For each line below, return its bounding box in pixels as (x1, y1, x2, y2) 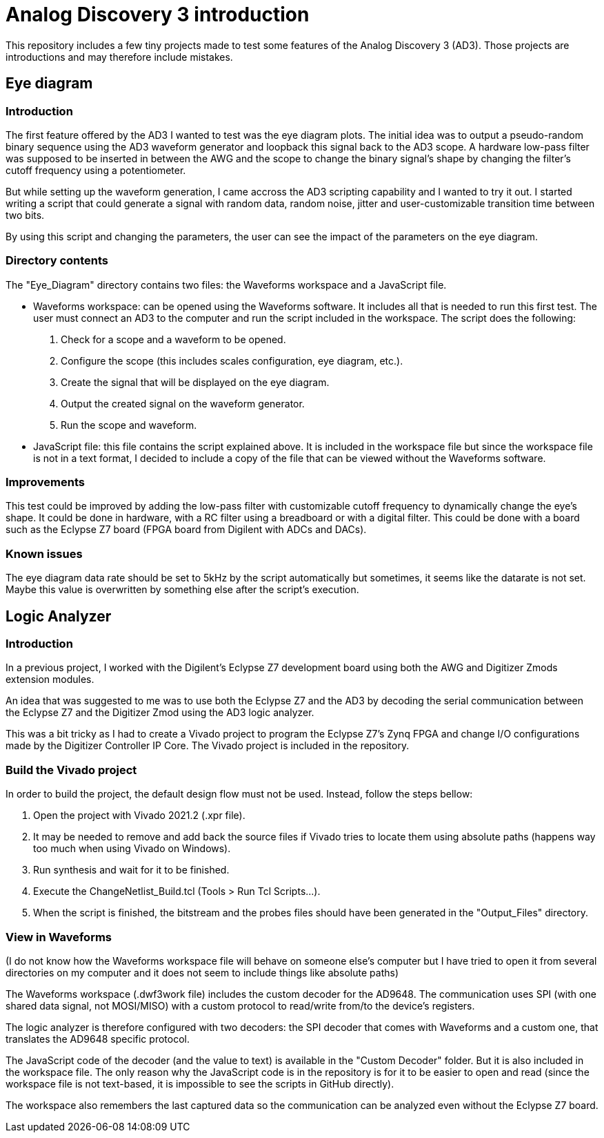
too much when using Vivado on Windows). (33, 842, 231, 855)
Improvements (6, 475, 85, 490)
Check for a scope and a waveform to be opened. (61, 333, 286, 345)
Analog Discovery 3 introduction (6, 3, 310, 26)
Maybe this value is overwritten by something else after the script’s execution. (6, 584, 359, 596)
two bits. (6, 209, 45, 221)
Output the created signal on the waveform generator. (61, 397, 305, 409)
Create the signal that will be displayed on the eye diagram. (61, 376, 330, 388)
